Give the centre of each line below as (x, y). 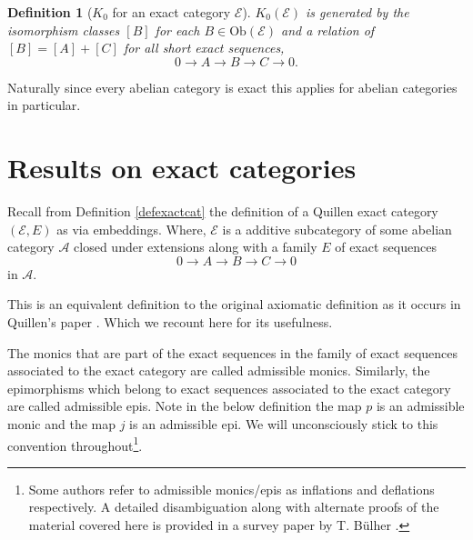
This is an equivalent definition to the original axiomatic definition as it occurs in (234, 304)
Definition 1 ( (50, 12)
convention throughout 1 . (75, 444)
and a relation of (327, 30)
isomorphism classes (64, 30)
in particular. (44, 105)
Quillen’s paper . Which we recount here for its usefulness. (170, 322)
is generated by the (357, 12)
